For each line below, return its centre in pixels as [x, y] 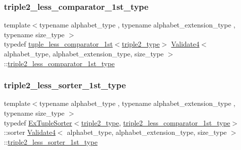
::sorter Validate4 [30, 132]
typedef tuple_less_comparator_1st [58, 44]
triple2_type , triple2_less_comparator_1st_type [156, 122]
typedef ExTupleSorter [38, 122]
